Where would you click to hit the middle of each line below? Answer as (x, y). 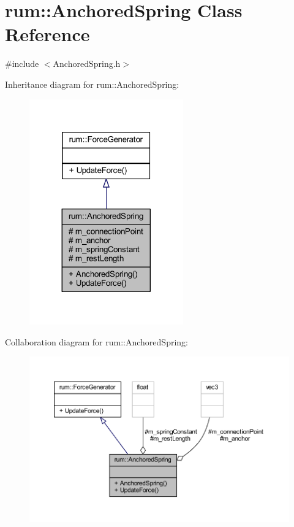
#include (22, 63)
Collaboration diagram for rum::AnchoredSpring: (96, 341)
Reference (47, 34)
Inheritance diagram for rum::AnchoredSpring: (92, 84)
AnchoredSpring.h (87, 63)
